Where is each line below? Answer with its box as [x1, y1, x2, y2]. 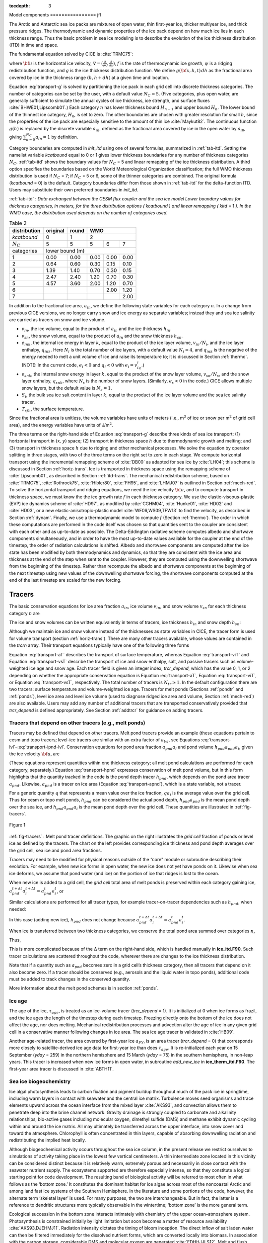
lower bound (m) [46, 248, 85, 255]
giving [9, 134, 22, 140]
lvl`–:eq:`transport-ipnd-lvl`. [9, 744, 66, 750]
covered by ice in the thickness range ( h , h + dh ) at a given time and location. [9, 75, 170, 81]
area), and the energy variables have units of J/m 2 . [9, 422, 114, 428]
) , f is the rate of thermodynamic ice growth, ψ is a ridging [113, 60, 233, 66]
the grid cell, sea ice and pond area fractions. [9, 847, 102, 853]
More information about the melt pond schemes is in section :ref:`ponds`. [9, 985, 159, 991]
